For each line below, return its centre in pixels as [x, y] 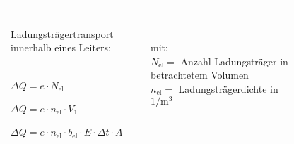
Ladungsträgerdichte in [228, 88]
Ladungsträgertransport [62, 33]
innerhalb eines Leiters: [61, 47]
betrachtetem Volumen [200, 75]
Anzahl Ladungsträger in [234, 61]
